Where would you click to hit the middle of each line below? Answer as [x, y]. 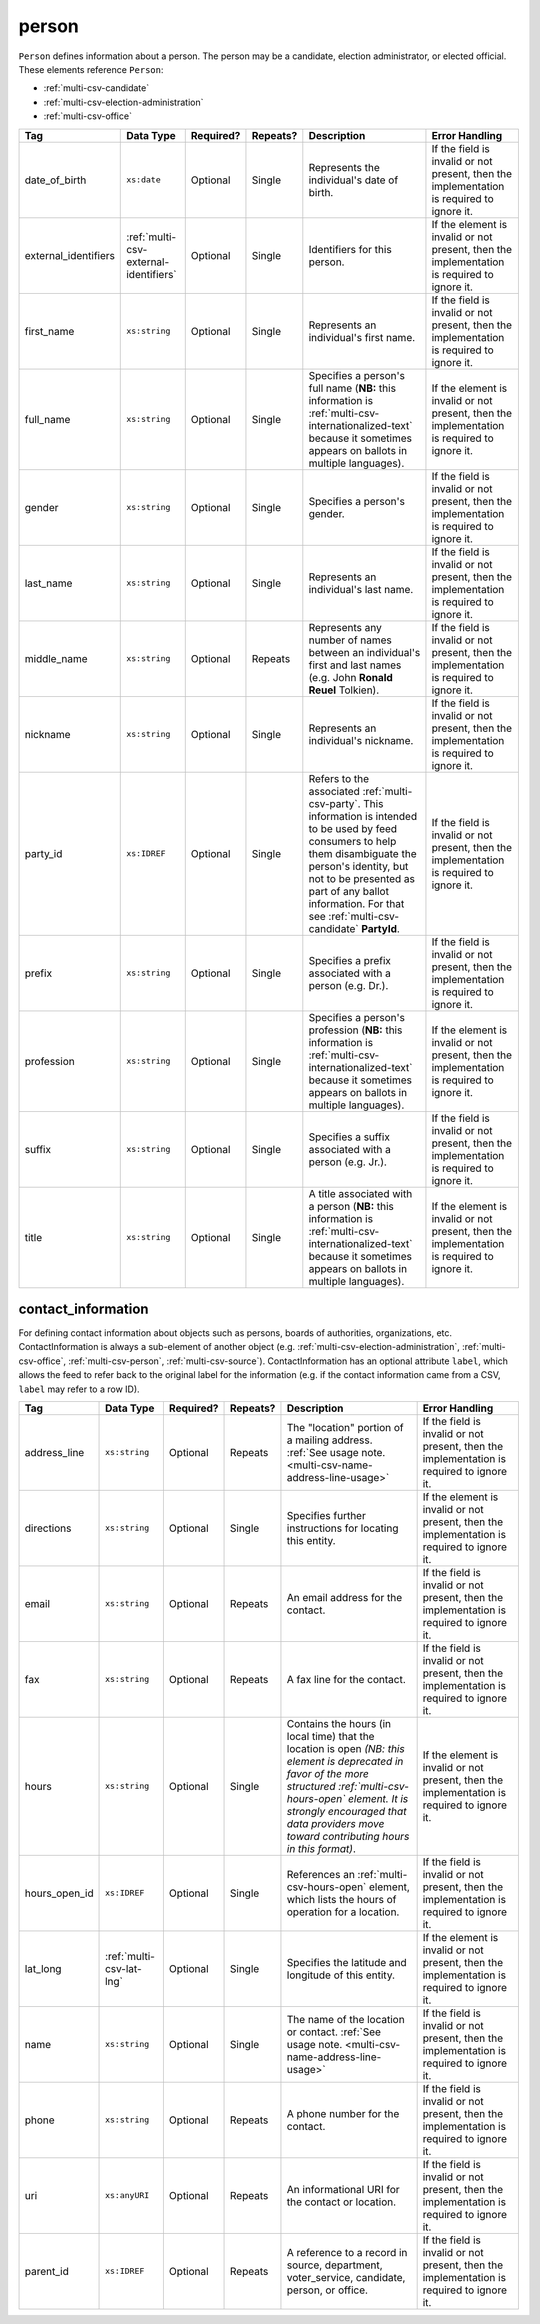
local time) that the [330, 1736]
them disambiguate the [362, 853]
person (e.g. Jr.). [347, 1162]
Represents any [345, 627]
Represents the [344, 167]
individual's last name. [361, 589]
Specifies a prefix [350, 960]
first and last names [355, 665]
